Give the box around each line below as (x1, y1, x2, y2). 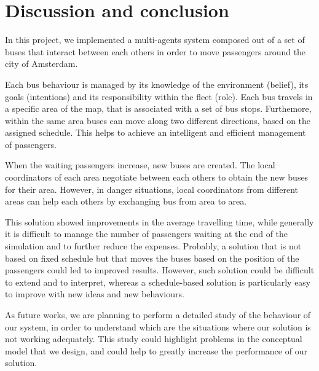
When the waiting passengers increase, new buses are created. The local (5, 158, 275, 171)
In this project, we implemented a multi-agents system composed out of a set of (5, 33, 305, 46)
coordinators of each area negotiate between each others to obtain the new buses (5, 171, 309, 184)
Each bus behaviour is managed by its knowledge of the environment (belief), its (5, 77, 309, 90)
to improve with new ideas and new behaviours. (5, 287, 184, 300)
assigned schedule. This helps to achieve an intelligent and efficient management (5, 126, 306, 139)
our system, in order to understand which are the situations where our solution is (5, 320, 311, 333)
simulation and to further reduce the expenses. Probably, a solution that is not (5, 240, 302, 252)
